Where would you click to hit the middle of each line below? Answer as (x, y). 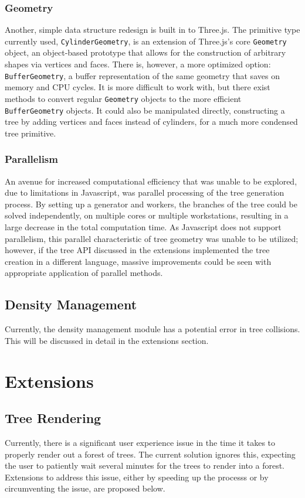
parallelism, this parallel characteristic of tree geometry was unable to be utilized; (152, 238)
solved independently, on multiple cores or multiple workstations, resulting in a (147, 215)
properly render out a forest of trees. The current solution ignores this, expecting (150, 454)
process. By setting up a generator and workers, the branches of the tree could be (151, 204)
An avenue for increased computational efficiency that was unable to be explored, (151, 181)
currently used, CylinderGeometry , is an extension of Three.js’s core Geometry (146, 41)
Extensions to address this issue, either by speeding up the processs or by (137, 477)
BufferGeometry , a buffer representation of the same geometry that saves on (142, 75)
